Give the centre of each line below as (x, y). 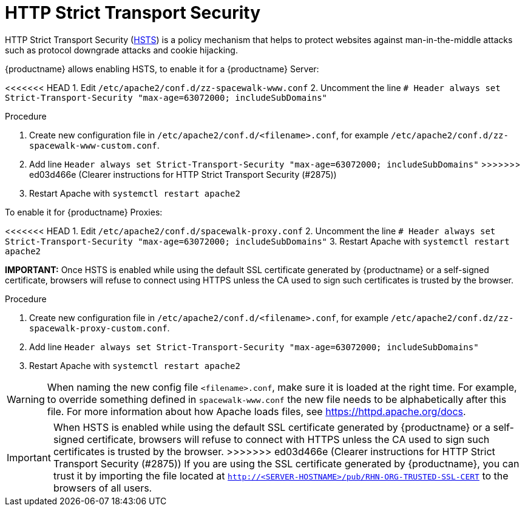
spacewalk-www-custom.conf (93, 145)
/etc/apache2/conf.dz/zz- (452, 318)
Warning (26, 399)
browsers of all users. (103, 488)
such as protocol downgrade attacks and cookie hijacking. (121, 50)
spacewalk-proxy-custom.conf (98, 328)
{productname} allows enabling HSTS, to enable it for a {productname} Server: (162, 69)
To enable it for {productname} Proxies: (84, 212)
